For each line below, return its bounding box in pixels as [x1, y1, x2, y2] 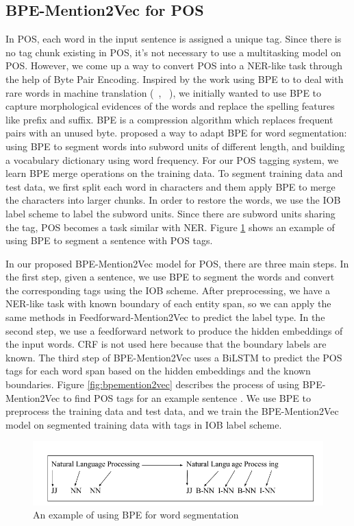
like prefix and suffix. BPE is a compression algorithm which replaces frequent [5, 112, 333, 126]
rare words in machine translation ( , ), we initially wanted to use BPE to [5, 85, 322, 99]
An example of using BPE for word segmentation [33, 507, 239, 522]
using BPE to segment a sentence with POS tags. [5, 233, 213, 248]
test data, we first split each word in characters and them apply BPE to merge [5, 179, 336, 193]
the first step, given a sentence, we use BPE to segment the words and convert [5, 270, 335, 284]
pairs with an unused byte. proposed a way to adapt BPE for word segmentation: [5, 125, 347, 140]
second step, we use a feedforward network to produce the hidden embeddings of [5, 323, 343, 337]
